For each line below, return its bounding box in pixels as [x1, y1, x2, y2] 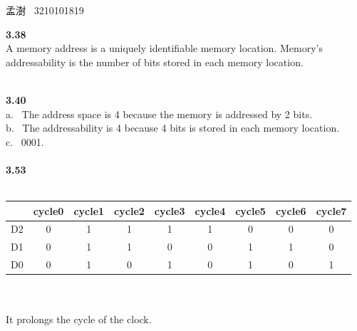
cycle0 [33, 203, 64, 218]
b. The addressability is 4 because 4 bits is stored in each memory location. [6, 120, 340, 135]
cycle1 [73, 203, 105, 218]
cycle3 [154, 203, 185, 218]
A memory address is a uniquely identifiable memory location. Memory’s [6, 41, 323, 56]
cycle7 [316, 203, 347, 218]
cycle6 [275, 203, 306, 218]
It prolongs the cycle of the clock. [6, 312, 152, 327]
